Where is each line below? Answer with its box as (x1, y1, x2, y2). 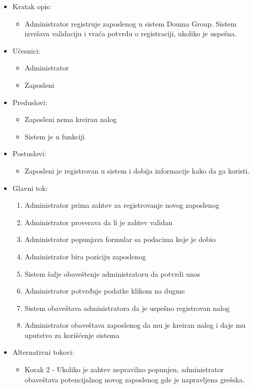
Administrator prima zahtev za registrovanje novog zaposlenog (24, 200, 219, 210)
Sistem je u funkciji (24, 131, 85, 141)
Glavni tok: (12, 182, 48, 193)
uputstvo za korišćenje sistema (24, 329, 120, 340)
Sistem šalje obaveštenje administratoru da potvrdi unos (24, 268, 201, 279)
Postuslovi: (12, 148, 46, 159)
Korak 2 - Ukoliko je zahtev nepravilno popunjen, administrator (24, 364, 224, 375)
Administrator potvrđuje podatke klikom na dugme (24, 285, 185, 296)
